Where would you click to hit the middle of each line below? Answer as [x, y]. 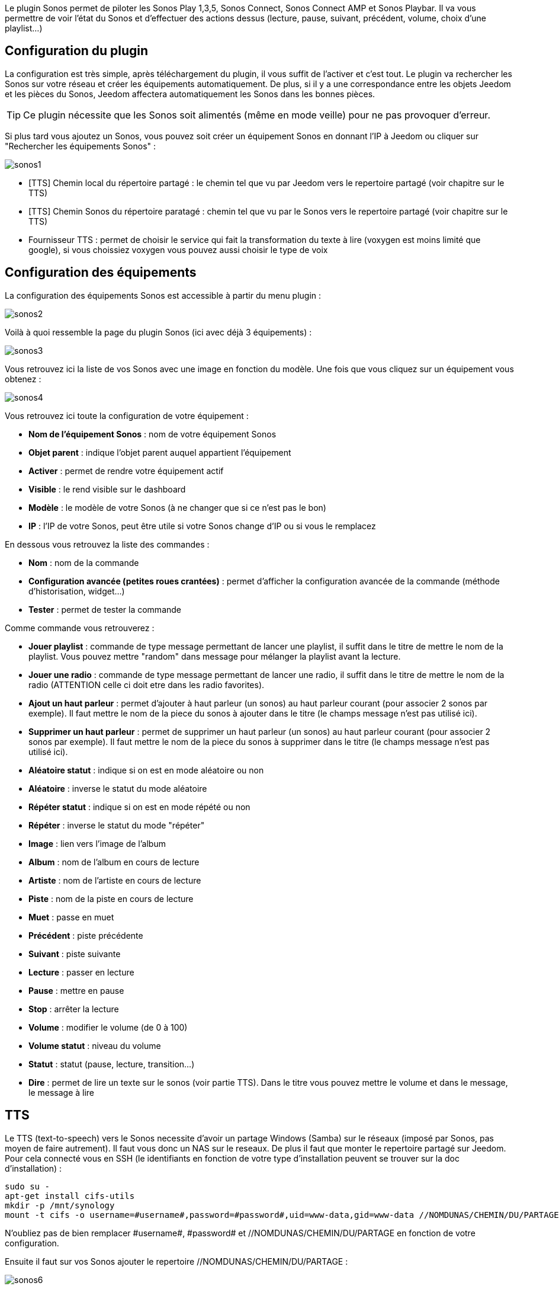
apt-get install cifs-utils [70, 1196]
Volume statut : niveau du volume [95, 1045]
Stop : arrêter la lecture [74, 1009]
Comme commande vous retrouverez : [80, 628]
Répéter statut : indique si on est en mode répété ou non [139, 807]
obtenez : [23, 379]
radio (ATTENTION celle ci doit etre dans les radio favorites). [147, 685]
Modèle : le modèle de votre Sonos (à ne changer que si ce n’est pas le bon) [177, 507]
